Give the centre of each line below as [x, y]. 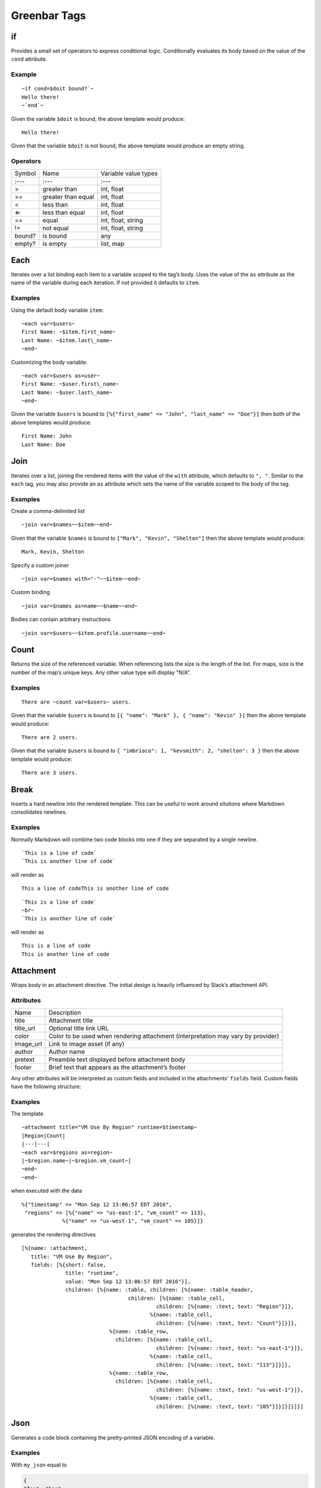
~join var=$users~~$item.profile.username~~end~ [94, 633]
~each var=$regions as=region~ [67, 1152]
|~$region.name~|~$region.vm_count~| [77, 1161]
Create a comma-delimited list [48, 511]
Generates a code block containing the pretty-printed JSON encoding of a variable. [113, 1437]
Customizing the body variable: [49, 362]
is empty [55, 243]
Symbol [25, 173]
